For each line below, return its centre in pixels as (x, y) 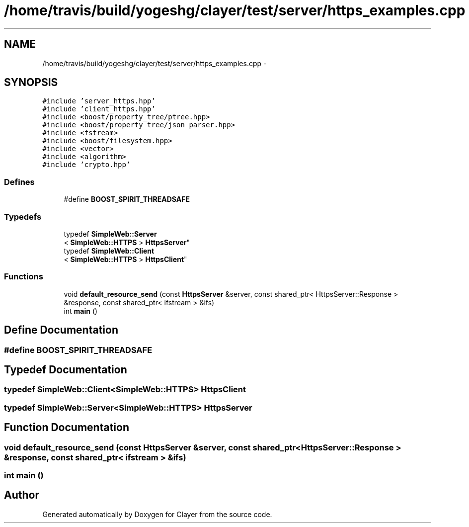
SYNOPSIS (31, 83)
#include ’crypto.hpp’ (86, 165)
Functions (24, 277)
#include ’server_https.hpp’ (99, 101)
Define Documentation (61, 330)
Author (22, 495)
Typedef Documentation (66, 369)
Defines (19, 182)
